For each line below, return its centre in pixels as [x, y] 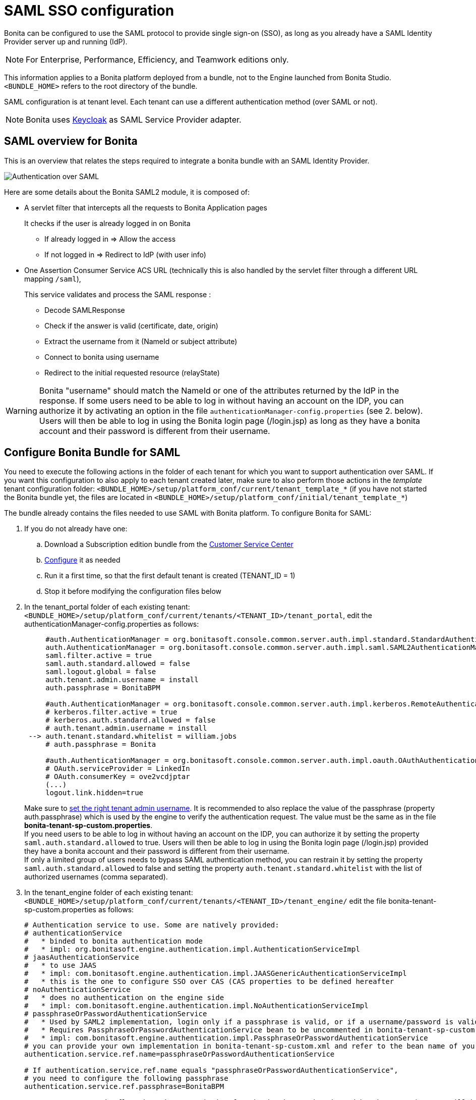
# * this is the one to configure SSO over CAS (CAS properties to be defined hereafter [209, 982]
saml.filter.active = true [99, 656]
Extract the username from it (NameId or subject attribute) [141, 341]
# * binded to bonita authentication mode [114, 941]
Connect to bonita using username [102, 357]
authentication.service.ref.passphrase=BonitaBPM [124, 1087]
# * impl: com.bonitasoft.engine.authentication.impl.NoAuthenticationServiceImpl [196, 1006]
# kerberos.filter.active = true [111, 712]
